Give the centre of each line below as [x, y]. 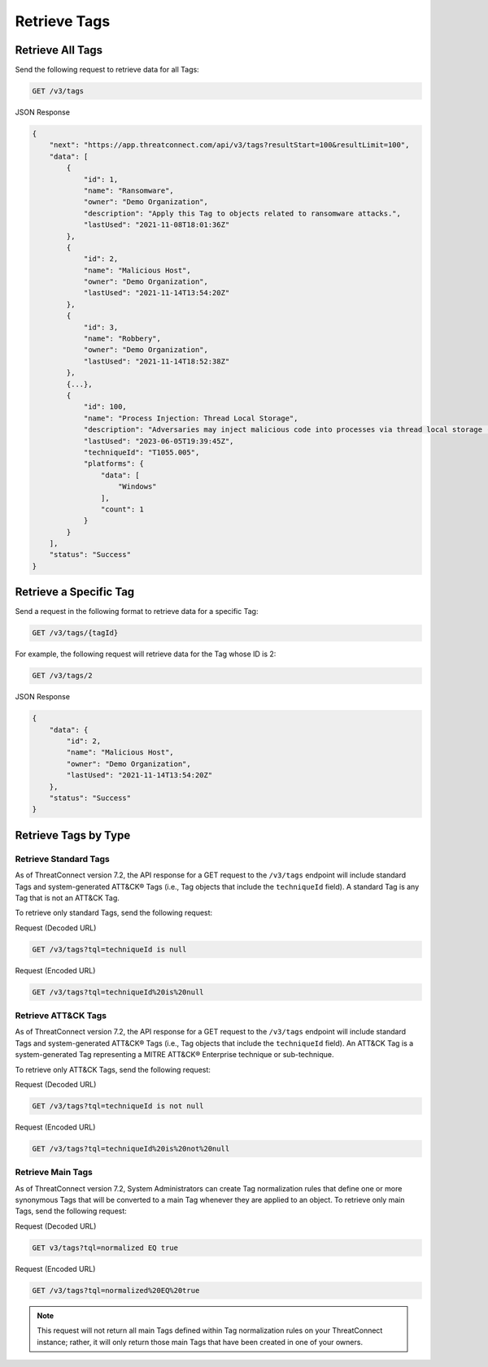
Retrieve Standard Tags [62, 859]
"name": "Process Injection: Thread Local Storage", [191, 418]
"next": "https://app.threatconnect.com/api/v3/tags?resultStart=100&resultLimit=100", [229, 145]
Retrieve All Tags [59, 50]
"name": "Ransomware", [129, 190]
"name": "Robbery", [122, 339]
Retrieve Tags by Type [73, 835]
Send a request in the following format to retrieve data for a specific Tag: [137, 612]
